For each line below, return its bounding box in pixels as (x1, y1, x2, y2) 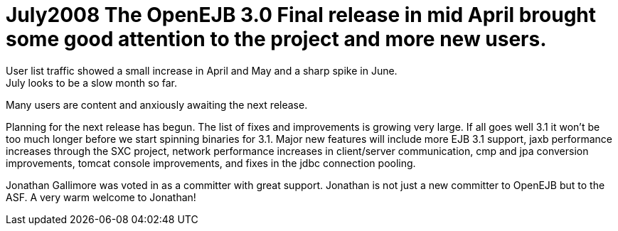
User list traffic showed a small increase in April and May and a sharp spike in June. (6, 64, 398, 77)
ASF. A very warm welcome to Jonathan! (6, 190, 196, 203)
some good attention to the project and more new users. (6, 27, 547, 51)
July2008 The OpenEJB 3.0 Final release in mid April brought (6, 3, 597, 27)
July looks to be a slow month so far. (6, 76, 177, 89)
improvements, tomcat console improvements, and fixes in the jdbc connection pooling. (6, 156, 416, 169)
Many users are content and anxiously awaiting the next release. (6, 98, 308, 111)
